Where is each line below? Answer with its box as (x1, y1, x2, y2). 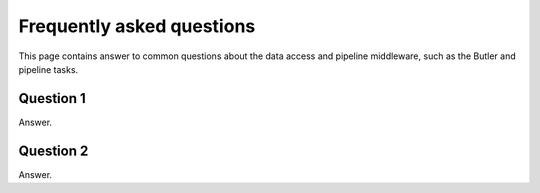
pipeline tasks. (18, 63, 79, 75)
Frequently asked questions (18, 15, 256, 37)
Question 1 (18, 90, 87, 107)
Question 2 (18, 142, 89, 159)
